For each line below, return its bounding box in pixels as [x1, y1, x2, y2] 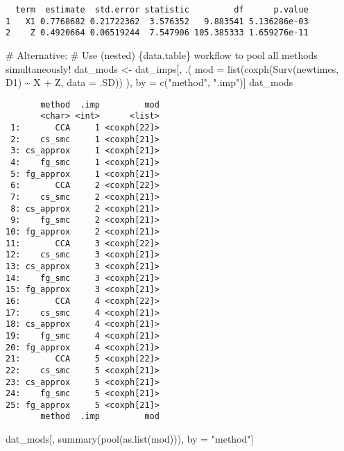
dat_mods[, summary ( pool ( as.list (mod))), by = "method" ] [6, 432, 254, 446]
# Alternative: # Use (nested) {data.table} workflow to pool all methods [6, 47, 318, 62]
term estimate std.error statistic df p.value [15, 5, 309, 15]
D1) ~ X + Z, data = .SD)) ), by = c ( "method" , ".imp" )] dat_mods [6, 75, 293, 90]
